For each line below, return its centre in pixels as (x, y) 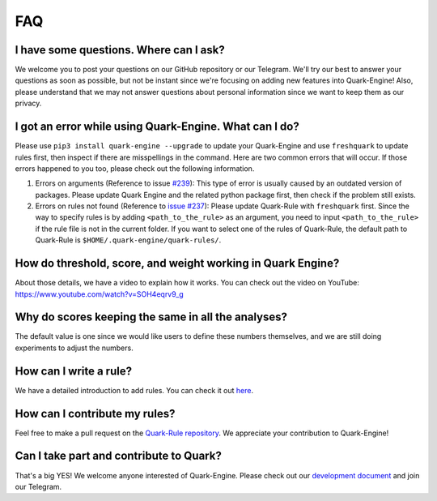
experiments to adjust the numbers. (74, 348)
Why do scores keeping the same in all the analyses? (151, 317)
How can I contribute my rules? (95, 413)
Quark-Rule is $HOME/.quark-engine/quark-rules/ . (128, 240)
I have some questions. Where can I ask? (120, 50)
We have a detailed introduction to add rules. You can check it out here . (134, 390)
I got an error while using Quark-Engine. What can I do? (157, 127)
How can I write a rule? (74, 371)
